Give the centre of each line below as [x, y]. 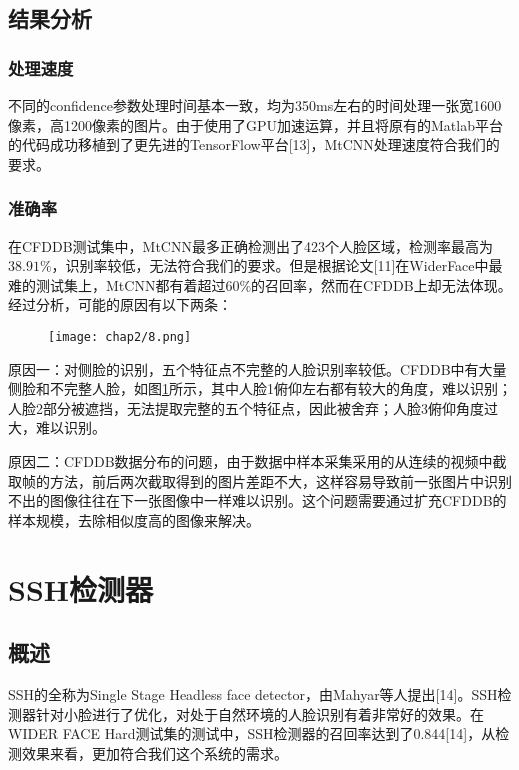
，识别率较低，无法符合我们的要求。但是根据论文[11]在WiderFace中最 [277, 265]
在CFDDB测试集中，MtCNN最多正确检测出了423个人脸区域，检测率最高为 [250, 245]
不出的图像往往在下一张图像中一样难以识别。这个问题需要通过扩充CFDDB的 [257, 500]
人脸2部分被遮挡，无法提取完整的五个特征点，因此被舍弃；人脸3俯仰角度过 [253, 407]
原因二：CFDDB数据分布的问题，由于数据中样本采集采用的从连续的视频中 [250, 461]
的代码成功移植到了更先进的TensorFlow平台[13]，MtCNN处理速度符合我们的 [254, 144]
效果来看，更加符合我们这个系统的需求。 [154, 752]
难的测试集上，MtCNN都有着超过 [117, 284]
